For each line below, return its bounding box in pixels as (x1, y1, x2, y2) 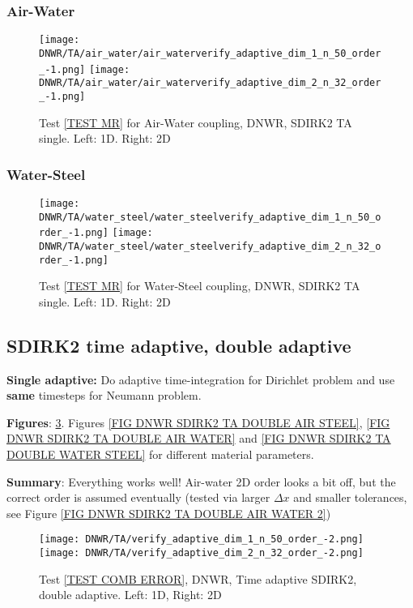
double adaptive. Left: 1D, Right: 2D (39, 586, 222, 603)
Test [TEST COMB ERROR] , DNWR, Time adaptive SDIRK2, (39, 570, 357, 587)
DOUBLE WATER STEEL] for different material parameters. (6, 445, 314, 462)
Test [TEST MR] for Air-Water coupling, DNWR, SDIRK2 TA (39, 113, 352, 131)
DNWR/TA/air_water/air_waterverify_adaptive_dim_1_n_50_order (39, 47, 381, 59)
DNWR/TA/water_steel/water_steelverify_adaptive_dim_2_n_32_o (39, 240, 381, 252)
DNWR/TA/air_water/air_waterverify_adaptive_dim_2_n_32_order (39, 77, 381, 89)
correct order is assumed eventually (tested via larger (6, 489, 270, 506)
